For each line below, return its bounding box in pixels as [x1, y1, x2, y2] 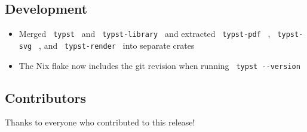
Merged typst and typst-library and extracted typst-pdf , [19, 27, 271, 40]
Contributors [5, 88, 87, 106]
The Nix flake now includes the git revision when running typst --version [19, 59, 300, 71]
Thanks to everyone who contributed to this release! [5, 116, 195, 128]
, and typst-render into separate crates [39, 39, 195, 51]
